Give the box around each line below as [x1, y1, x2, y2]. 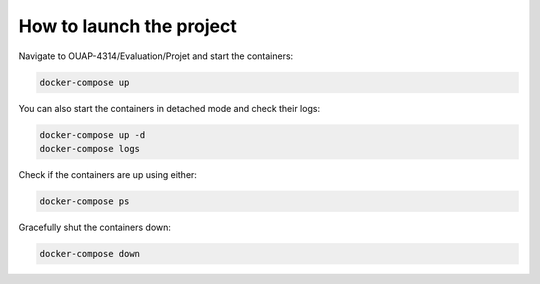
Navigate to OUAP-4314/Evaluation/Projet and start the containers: [18, 50, 294, 62]
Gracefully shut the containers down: [18, 221, 172, 233]
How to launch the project [18, 15, 237, 37]
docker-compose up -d [39, 129, 146, 140]
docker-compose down [39, 248, 140, 259]
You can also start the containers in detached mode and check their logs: [18, 102, 320, 114]
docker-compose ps [39, 195, 130, 207]
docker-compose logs [39, 143, 140, 154]
